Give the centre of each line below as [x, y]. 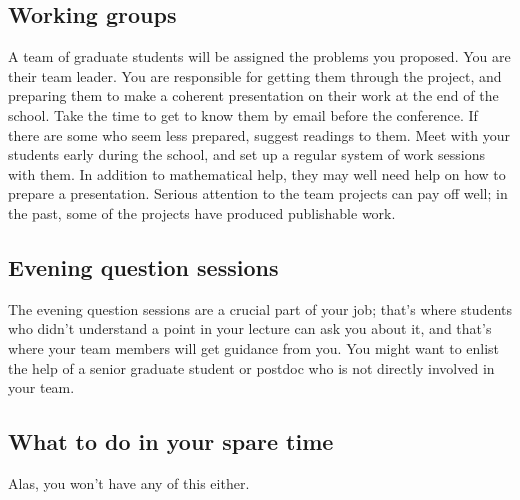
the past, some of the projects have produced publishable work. [202, 212]
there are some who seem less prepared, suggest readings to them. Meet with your [259, 134]
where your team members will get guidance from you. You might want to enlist [254, 347]
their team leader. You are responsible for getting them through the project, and [255, 75]
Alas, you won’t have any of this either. [129, 482]
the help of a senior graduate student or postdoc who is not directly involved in [251, 367]
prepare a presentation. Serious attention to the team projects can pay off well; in [258, 193]
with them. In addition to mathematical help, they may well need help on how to [257, 173]
